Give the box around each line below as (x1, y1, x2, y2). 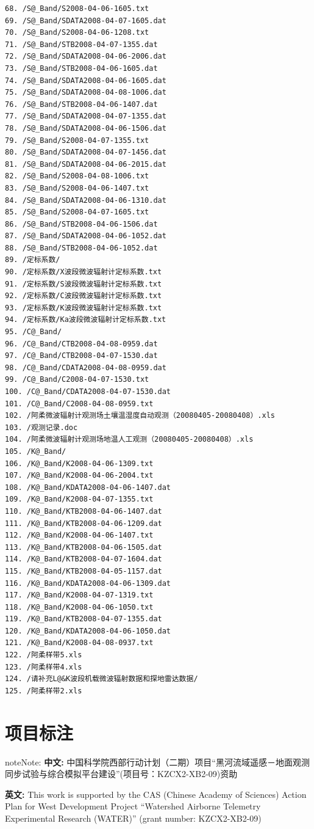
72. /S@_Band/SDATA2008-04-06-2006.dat (5, 52, 166, 61)
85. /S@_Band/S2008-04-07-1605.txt (5, 208, 149, 217)
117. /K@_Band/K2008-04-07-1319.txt (5, 591, 154, 600)
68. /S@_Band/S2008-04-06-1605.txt (5, 4, 149, 13)
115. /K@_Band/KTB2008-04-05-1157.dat (5, 566, 162, 575)
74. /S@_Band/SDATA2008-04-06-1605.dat (5, 76, 166, 85)
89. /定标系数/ (5, 255, 60, 265)
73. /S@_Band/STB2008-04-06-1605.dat (5, 64, 158, 73)
